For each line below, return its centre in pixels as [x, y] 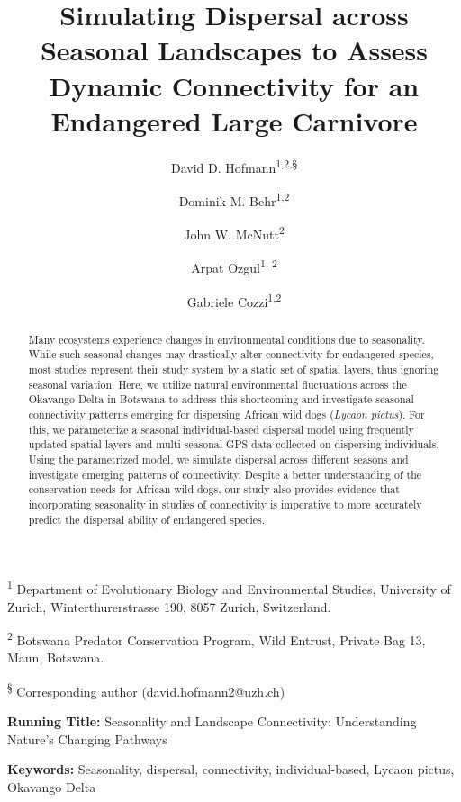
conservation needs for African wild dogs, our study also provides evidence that [214, 489]
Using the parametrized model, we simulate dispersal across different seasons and [218, 459]
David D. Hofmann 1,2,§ [234, 166]
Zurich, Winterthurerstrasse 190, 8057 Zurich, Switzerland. [169, 606]
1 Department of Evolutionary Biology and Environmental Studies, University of [229, 587]
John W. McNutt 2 [234, 233]
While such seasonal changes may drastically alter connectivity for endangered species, [231, 354]
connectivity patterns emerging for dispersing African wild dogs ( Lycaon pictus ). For [226, 415]
